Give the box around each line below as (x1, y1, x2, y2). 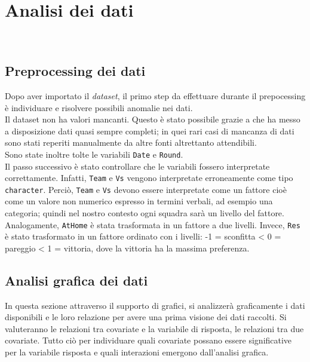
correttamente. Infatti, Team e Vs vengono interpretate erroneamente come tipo (5, 171, 293, 184)
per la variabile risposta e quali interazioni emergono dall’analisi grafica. (5, 346, 269, 358)
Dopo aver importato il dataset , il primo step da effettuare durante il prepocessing (5, 89, 306, 102)
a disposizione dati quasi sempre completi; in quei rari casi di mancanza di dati (5, 124, 294, 137)
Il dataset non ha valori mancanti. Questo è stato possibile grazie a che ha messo (5, 113, 300, 125)
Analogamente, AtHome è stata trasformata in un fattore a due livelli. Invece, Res (5, 218, 300, 231)
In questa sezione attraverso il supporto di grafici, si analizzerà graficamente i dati (5, 299, 305, 311)
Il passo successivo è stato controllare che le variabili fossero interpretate (5, 159, 270, 172)
